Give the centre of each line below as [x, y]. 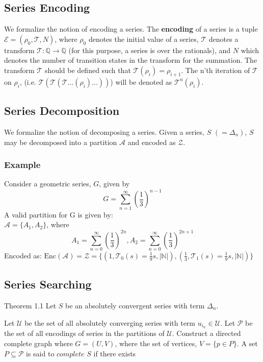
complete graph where [38, 343]
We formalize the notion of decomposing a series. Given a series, [104, 131]
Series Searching [48, 284]
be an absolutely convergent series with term [135, 306]
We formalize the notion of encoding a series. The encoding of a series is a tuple [131, 29]
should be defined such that [88, 70]
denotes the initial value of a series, [143, 39]
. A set [247, 343]
